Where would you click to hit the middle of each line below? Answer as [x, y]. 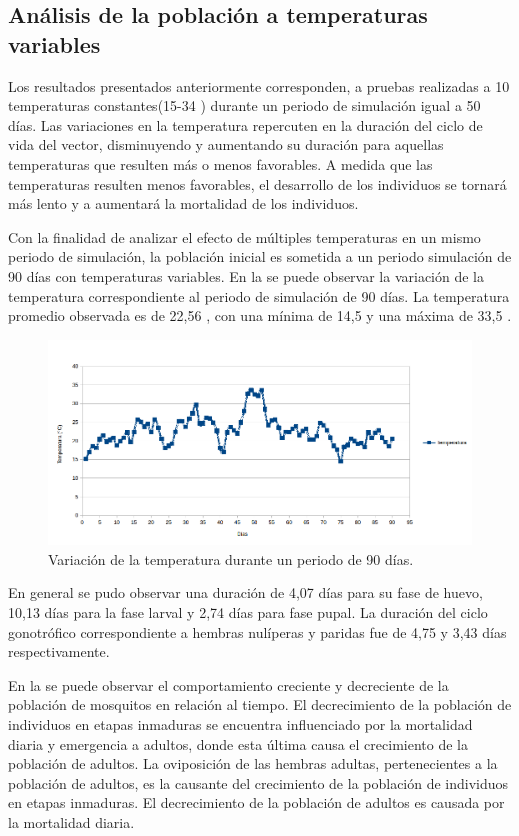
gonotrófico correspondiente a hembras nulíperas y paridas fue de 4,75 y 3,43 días [257, 631]
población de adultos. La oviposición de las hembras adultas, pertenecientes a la [253, 763]
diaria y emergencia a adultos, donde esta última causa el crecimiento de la [238, 743]
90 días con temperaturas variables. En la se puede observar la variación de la [246, 275]
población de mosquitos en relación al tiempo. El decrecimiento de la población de [260, 704]
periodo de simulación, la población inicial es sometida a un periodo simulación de [260, 256]
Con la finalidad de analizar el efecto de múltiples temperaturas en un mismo [244, 236]
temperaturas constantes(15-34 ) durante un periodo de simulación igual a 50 [244, 105]
